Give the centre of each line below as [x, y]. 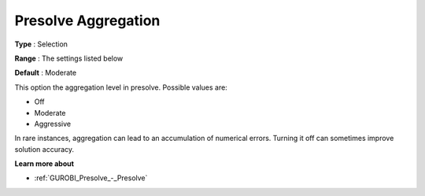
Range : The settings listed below [69, 58]
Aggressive [52, 124]
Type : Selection [41, 44]
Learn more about [44, 164]
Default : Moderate [46, 73]
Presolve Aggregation [87, 20]
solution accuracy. [44, 149]
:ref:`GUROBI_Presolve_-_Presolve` [91, 178]
